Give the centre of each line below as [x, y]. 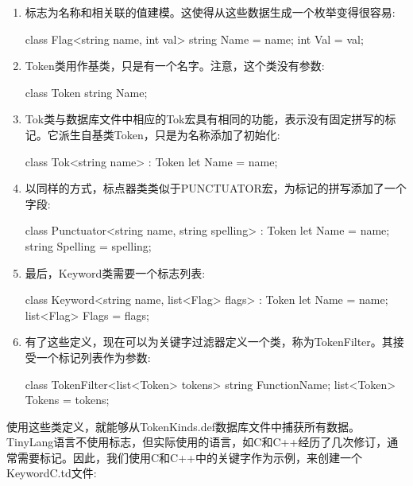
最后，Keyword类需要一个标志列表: [115, 272]
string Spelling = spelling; [88, 245]
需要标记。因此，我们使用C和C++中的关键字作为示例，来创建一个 [189, 457]
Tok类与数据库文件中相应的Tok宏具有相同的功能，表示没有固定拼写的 [205, 119]
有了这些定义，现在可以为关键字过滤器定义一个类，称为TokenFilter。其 [209, 342]
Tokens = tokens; [67, 400]
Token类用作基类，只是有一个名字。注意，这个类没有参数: [175, 66]
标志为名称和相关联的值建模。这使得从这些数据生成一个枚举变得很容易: [210, 12]
